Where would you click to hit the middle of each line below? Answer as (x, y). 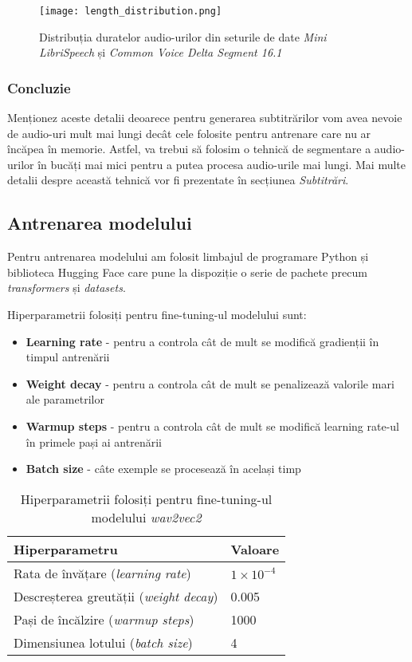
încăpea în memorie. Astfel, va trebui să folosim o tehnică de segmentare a (189, 149)
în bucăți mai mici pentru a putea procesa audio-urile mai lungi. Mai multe (222, 164)
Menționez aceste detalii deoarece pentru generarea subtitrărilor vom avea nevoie (205, 118)
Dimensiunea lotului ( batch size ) (103, 642)
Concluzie (39, 87)
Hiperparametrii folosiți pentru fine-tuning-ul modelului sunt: (157, 315)
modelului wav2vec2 (146, 517)
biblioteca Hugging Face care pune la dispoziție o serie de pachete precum (187, 272)
